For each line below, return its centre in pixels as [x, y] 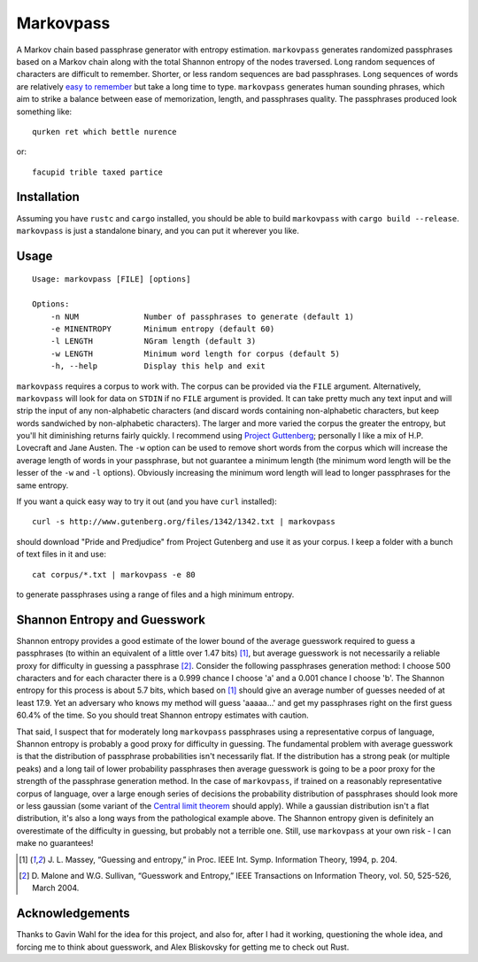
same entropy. [42, 485]
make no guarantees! [55, 843]
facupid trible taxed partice [98, 172]
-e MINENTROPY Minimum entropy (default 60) [162, 329]
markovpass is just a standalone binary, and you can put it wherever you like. [158, 230]
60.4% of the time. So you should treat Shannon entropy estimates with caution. [162, 715]
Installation [48, 197]
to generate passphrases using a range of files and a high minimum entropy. [155, 594]
